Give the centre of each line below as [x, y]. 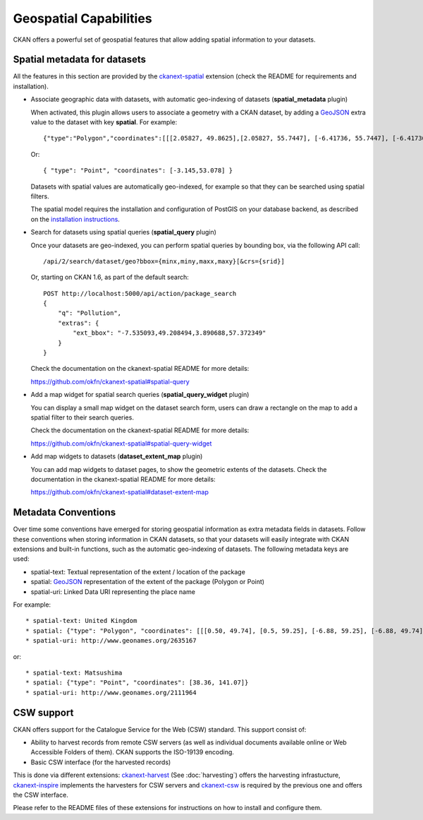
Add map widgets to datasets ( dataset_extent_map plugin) [117, 456]
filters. [40, 196]
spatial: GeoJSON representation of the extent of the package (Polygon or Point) [147, 582]
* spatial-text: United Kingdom [81, 621]
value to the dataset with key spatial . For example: [104, 122]
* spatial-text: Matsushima [74, 672]
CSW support [43, 712]
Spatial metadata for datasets [79, 60]
